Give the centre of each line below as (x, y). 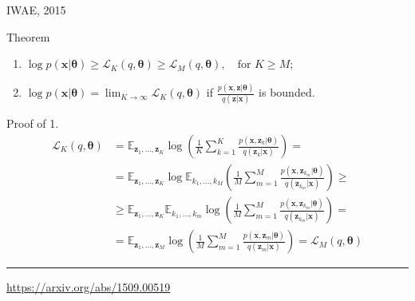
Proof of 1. (33, 123)
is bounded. (287, 92)
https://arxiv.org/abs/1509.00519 (89, 287)
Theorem (28, 36)
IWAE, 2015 (36, 10)
